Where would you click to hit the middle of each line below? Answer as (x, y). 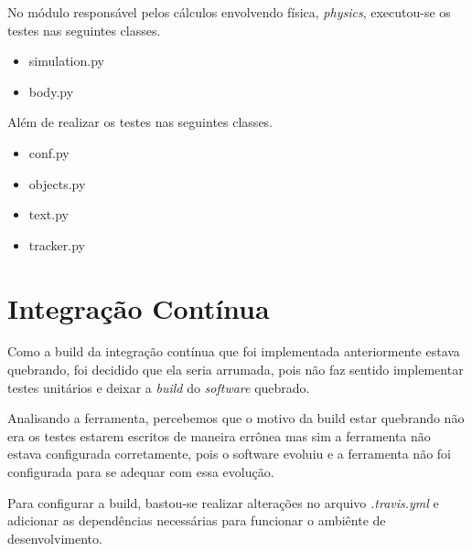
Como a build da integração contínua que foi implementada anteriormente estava (234, 351)
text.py (48, 214)
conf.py (49, 152)
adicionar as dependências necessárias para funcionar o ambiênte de (197, 520)
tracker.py (57, 244)
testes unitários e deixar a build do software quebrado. (159, 387)
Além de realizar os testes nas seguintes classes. (140, 122)
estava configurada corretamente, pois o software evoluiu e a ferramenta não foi (229, 454)
